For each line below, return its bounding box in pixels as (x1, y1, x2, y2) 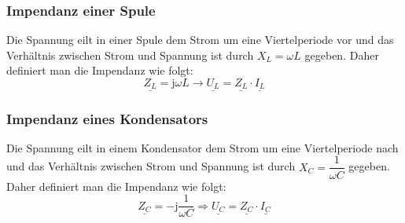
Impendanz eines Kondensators (6, 108, 208, 128)
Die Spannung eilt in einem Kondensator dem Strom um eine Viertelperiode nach (6, 139, 399, 155)
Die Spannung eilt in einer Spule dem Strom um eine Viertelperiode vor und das (6, 31, 394, 48)
